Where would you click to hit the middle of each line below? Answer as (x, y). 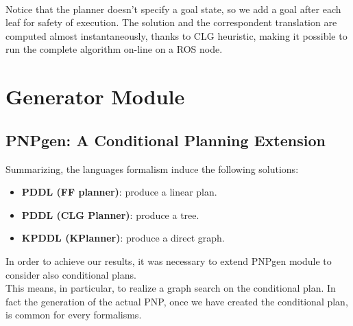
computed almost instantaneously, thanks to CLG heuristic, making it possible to (176, 35)
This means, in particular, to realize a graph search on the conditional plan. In (171, 288)
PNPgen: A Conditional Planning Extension (166, 140)
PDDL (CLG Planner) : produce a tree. (110, 214)
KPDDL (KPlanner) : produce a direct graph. (123, 238)
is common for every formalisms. (74, 315)
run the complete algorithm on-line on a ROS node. (114, 49)
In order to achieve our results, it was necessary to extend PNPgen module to (169, 260)
